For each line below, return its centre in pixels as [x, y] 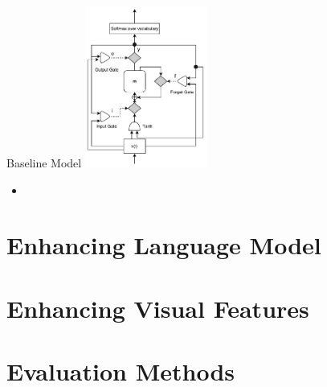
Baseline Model [44, 163]
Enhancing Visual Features [158, 308]
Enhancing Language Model [164, 245]
